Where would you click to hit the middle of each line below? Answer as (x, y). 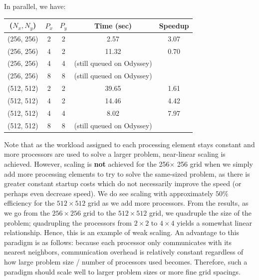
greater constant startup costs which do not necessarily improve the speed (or (123, 183)
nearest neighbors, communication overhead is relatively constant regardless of (124, 252)
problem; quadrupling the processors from (68, 222)
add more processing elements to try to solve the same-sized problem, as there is (127, 173)
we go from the (27, 212)
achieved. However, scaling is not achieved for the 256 (87, 163)
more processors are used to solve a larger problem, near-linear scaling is (115, 154)
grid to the (100, 212)
